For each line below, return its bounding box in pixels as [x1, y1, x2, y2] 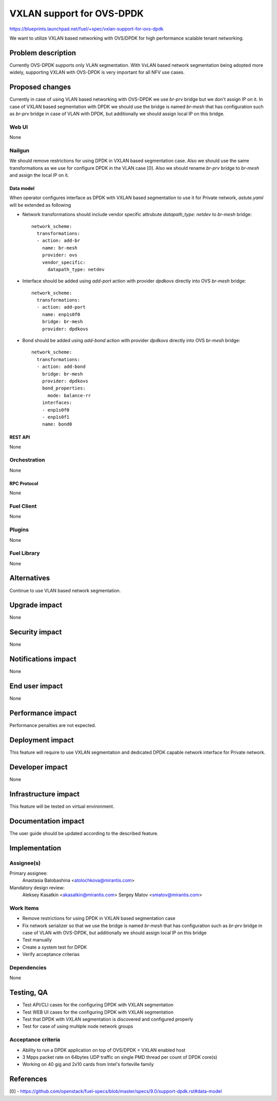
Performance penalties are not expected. [9, 722, 96, 729]
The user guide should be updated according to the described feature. [9, 830, 159, 836]
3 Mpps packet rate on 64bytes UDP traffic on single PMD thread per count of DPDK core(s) [22, 1054, 217, 1060]
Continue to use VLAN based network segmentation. [9, 587, 121, 594]
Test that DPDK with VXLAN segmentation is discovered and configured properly [22, 1016, 193, 1022]
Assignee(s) [9, 859, 41, 866]
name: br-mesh [42, 245, 78, 251]
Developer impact [9, 762, 68, 771]
